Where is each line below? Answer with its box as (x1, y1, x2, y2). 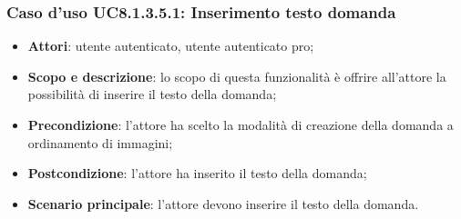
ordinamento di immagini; (27, 133, 173, 152)
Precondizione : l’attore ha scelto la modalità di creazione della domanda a (27, 115, 454, 134)
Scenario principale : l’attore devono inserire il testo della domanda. (27, 194, 419, 213)
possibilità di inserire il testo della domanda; (27, 85, 277, 104)
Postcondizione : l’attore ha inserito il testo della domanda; (27, 164, 367, 183)
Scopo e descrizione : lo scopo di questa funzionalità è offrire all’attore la (27, 66, 446, 85)
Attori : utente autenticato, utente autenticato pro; (27, 36, 314, 55)
